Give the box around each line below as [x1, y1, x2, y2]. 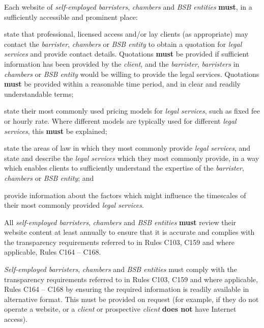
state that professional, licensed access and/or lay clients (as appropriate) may [4, 29, 248, 39]
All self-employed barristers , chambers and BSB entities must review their [4, 216, 237, 227]
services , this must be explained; [4, 125, 107, 136]
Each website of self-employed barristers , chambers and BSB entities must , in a [4, 2, 252, 12]
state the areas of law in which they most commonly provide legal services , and [4, 143, 251, 153]
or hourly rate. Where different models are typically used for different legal [4, 115, 237, 126]
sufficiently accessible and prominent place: [4, 11, 138, 22]
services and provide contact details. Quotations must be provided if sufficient [4, 48, 249, 59]
